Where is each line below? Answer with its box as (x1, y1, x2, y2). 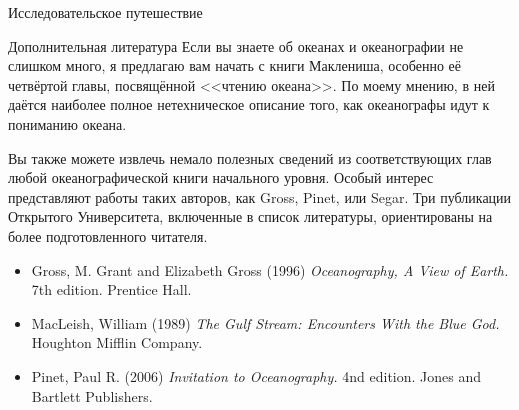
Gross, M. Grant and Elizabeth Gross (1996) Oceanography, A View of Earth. (31, 259, 509, 280)
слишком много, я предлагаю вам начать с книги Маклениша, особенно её (8, 55, 462, 76)
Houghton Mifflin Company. (31, 332, 203, 353)
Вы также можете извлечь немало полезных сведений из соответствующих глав (8, 147, 492, 168)
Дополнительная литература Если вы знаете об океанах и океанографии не (8, 35, 464, 56)
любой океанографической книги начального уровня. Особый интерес (8, 167, 434, 188)
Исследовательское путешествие (8, 2, 203, 22)
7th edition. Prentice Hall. (31, 279, 192, 300)
